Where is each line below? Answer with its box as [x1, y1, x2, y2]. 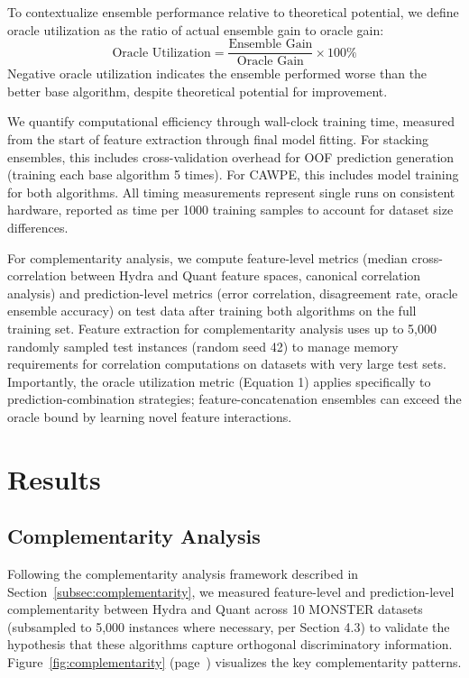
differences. [7, 218, 69, 236]
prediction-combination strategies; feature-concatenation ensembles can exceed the [7, 389, 462, 408]
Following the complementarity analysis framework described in [7, 564, 359, 583]
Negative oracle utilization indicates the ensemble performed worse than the [7, 64, 428, 83]
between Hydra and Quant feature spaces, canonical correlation [70, 266, 421, 285]
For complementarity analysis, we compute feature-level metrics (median [7, 248, 408, 267]
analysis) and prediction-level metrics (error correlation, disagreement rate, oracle [7, 283, 458, 302]
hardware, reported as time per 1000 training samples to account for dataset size [7, 200, 454, 219]
